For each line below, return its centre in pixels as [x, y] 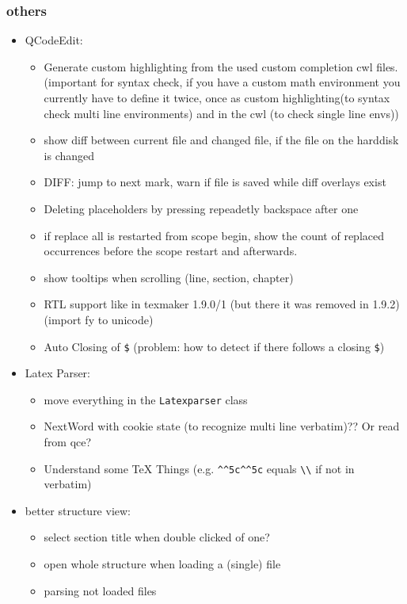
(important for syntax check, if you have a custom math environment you [222, 82]
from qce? [68, 442]
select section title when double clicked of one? [157, 537]
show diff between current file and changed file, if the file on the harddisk [221, 140]
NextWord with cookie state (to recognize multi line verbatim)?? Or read [222, 426]
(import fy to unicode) [99, 319]
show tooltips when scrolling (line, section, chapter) [169, 277]
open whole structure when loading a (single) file [162, 564]
